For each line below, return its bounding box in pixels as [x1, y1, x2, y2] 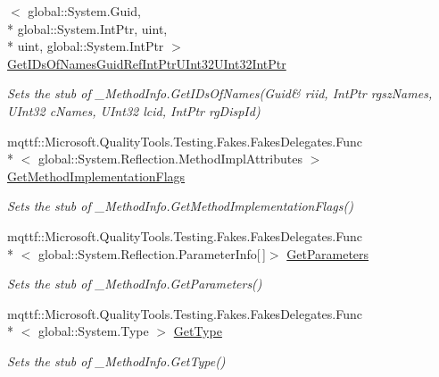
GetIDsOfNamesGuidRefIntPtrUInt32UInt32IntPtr [7, 54, 286, 72]
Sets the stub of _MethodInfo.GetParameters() [7, 274, 262, 293]
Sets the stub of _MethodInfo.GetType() [7, 351, 226, 370]
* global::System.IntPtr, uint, [7, 19, 168, 38]
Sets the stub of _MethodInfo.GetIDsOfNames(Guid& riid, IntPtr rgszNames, [7, 84, 433, 103]
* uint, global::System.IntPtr [7, 37, 164, 55]
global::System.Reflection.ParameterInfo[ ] [37, 244, 266, 263]
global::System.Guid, [28, 2, 141, 20]
